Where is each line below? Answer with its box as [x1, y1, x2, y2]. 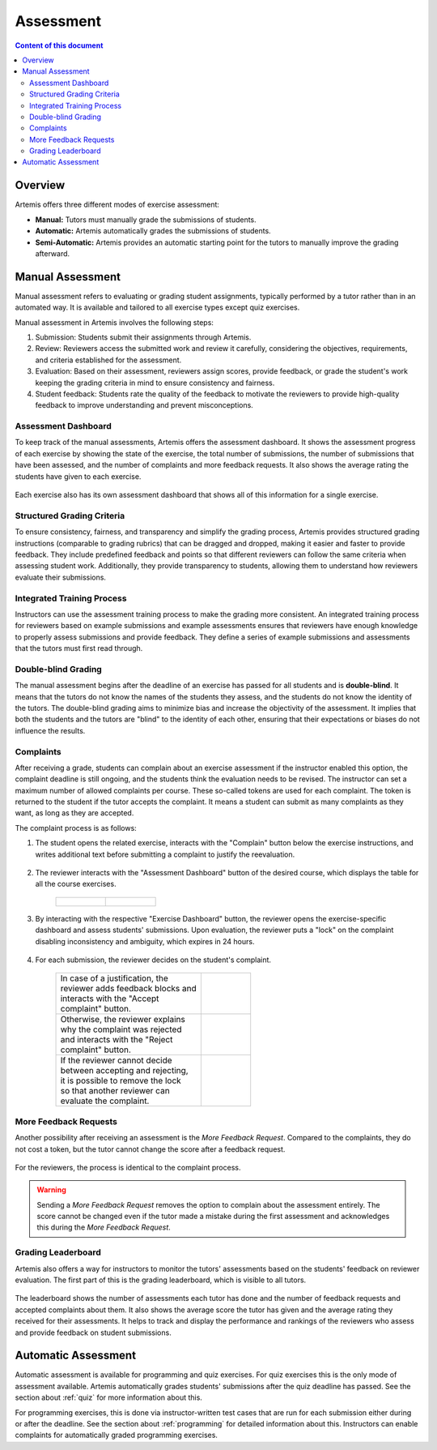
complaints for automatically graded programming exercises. [15, 1431, 218, 1440]
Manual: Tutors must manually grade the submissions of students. [35, 215, 257, 225]
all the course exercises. [35, 879, 117, 889]
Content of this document [15, 41, 104, 50]
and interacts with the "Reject [60, 1034, 173, 1046]
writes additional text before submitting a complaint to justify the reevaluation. [35, 849, 295, 859]
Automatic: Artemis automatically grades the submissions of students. [35, 226, 271, 236]
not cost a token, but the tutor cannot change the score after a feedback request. [15, 1144, 286, 1154]
